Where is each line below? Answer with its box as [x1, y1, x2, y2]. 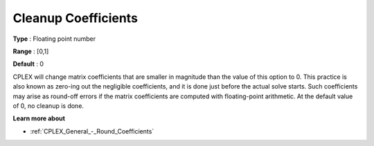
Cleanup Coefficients [12, 10, 139, 26]
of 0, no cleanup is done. [12, 101, 84, 110]
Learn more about [12, 114, 66, 122]
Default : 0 [12, 60, 44, 69]
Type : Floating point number [12, 35, 96, 43]
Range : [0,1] [12, 47, 49, 55]
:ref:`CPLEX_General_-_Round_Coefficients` [30, 127, 154, 135]
